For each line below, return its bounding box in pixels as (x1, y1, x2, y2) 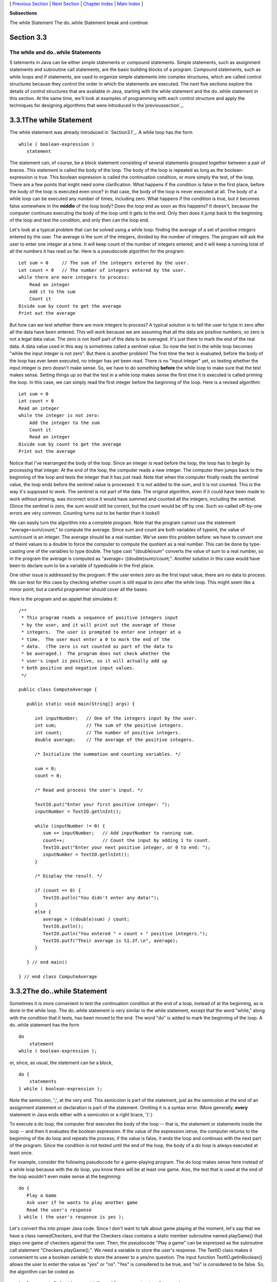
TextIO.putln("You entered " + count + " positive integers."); (43, 931, 208, 936)
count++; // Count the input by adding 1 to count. (43, 837, 211, 843)
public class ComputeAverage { (18, 687, 97, 692)
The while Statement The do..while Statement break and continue (9, 19, 148, 26)
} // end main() (26, 959, 68, 965)
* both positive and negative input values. (21, 665, 135, 671)
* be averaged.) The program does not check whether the (21, 651, 170, 656)
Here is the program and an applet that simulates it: (9, 595, 118, 602)
